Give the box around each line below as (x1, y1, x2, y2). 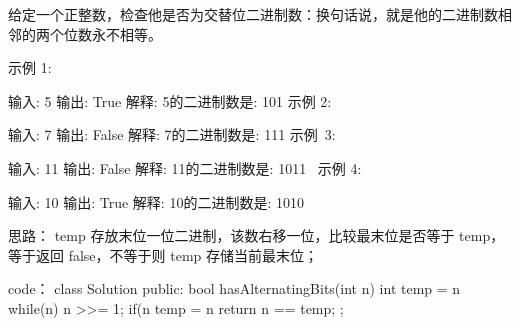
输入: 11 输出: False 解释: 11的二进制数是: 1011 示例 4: (8, 157, 362, 178)
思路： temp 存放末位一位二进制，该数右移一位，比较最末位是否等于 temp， (8, 225, 505, 246)
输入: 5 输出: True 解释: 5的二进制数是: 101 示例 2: (8, 90, 332, 111)
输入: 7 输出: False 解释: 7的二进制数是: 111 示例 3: (8, 124, 336, 145)
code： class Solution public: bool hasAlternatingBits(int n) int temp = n (8, 278, 461, 299)
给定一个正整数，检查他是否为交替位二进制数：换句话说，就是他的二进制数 (8, 4, 498, 24)
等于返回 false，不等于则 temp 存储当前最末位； (8, 244, 319, 265)
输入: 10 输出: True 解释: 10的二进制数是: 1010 (8, 191, 304, 212)
